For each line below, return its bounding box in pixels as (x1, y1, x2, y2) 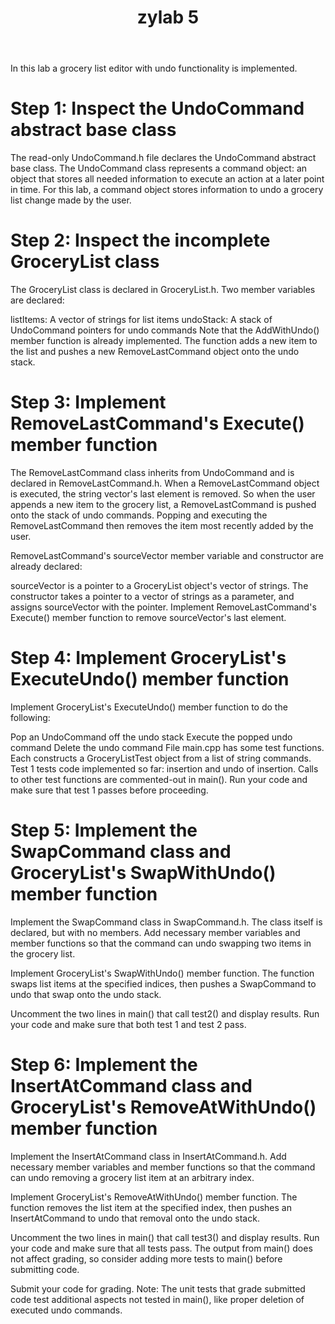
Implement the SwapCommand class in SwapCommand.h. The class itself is (10, 916, 323, 928)
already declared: (10, 561, 83, 572)
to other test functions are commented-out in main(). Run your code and (10, 773, 308, 785)
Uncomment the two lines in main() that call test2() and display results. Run (10, 1007, 320, 1020)
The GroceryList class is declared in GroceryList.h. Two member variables (10, 284, 316, 296)
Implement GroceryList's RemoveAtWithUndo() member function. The (10, 1191, 298, 1203)
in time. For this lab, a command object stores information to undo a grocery (10, 184, 324, 196)
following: (10, 711, 51, 723)
